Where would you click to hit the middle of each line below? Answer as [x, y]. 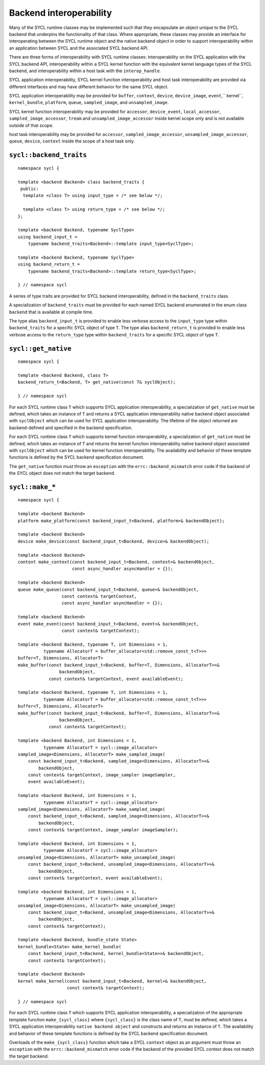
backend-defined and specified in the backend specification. [71, 428]
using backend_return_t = [49, 264]
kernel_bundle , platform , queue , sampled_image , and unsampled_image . [89, 103]
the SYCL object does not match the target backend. [62, 473]
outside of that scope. [31, 125]
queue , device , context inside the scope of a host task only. [72, 141]
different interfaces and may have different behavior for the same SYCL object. [89, 86]
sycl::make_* [32, 487]
